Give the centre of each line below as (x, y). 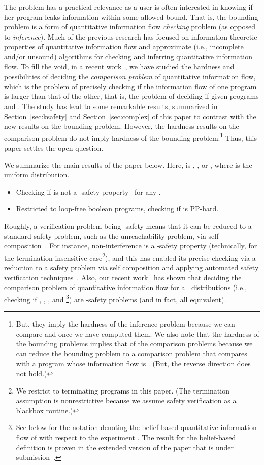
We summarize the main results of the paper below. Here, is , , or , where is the (128, 165)
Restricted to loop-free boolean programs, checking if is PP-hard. (117, 209)
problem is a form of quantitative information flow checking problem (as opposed (130, 27)
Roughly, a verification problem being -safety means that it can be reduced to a (128, 225)
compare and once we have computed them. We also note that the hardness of (138, 333)
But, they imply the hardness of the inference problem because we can (125, 324)
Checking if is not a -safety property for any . (88, 191)
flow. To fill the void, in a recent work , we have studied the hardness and (119, 66)
